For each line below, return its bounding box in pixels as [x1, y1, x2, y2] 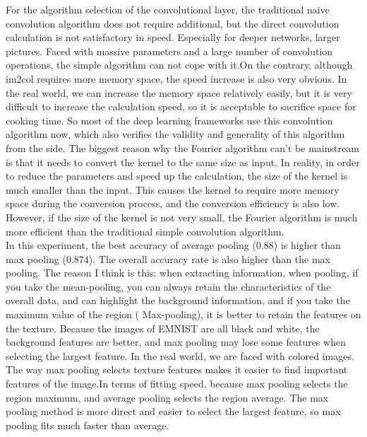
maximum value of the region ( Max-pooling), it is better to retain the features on [6, 307, 361, 322]
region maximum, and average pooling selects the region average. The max [6, 390, 329, 404]
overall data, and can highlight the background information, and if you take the [6, 293, 350, 308]
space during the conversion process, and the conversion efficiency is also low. [6, 196, 340, 211]
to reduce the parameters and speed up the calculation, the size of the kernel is [6, 168, 348, 183]
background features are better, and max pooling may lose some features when [6, 334, 346, 349]
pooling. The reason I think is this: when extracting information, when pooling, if [6, 265, 359, 280]
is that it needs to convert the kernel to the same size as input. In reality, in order [6, 154, 360, 169]
